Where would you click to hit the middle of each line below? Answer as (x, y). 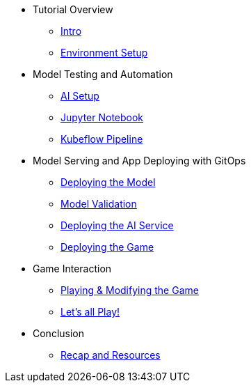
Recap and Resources (111, 355)
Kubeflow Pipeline (102, 139)
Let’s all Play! (90, 312)
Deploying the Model (108, 182)
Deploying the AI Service (117, 225)
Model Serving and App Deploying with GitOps (139, 161)
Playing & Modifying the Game (130, 290)
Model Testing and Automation (103, 74)
